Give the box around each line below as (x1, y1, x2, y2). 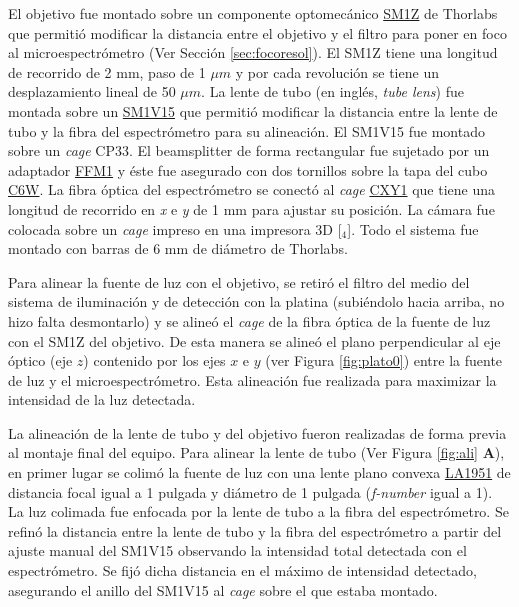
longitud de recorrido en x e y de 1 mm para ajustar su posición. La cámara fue (8, 198, 495, 219)
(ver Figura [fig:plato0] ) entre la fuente (265, 350, 503, 371)
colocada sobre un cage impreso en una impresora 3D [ (8, 218, 342, 239)
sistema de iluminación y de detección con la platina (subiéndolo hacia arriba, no (8, 291, 505, 312)
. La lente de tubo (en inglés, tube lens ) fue (201, 81, 464, 102)
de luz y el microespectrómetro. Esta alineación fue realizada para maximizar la (8, 369, 497, 390)
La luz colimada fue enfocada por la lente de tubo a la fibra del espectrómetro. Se (8, 501, 509, 522)
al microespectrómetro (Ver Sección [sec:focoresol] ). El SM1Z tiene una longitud (8, 42, 498, 63)
